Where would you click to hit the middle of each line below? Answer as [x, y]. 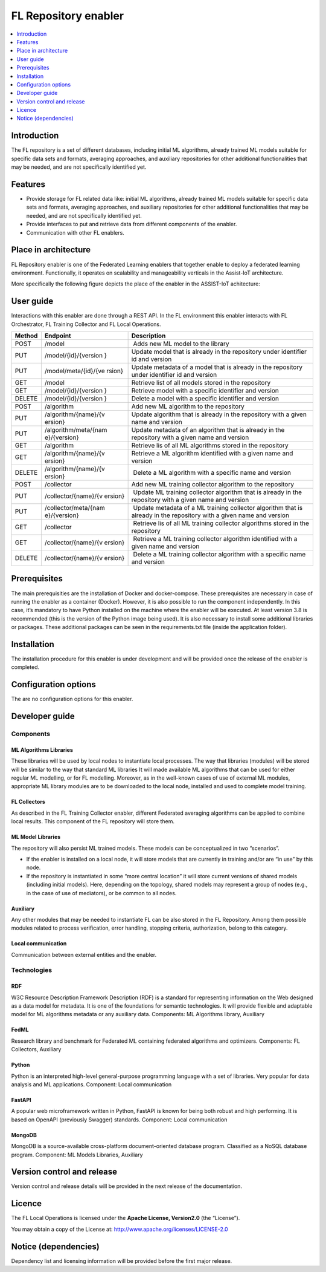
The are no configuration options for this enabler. [72, 699]
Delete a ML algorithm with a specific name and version [212, 472]
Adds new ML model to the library [181, 344]
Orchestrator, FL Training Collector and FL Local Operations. [86, 324]
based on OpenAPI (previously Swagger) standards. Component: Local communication [119, 1120]
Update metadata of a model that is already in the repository [217, 367]
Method [26, 336]
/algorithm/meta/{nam [76, 429]
